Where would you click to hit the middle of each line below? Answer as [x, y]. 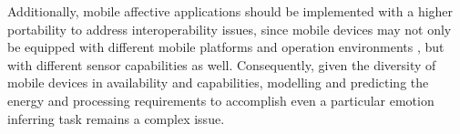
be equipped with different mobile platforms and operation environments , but [226, 47]
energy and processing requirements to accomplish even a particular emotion [221, 100]
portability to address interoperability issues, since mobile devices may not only [230, 29]
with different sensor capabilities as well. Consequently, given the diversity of [222, 64]
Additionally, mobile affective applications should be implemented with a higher [230, 11]
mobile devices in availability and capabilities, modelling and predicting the [218, 82]
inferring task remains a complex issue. [116, 118]
